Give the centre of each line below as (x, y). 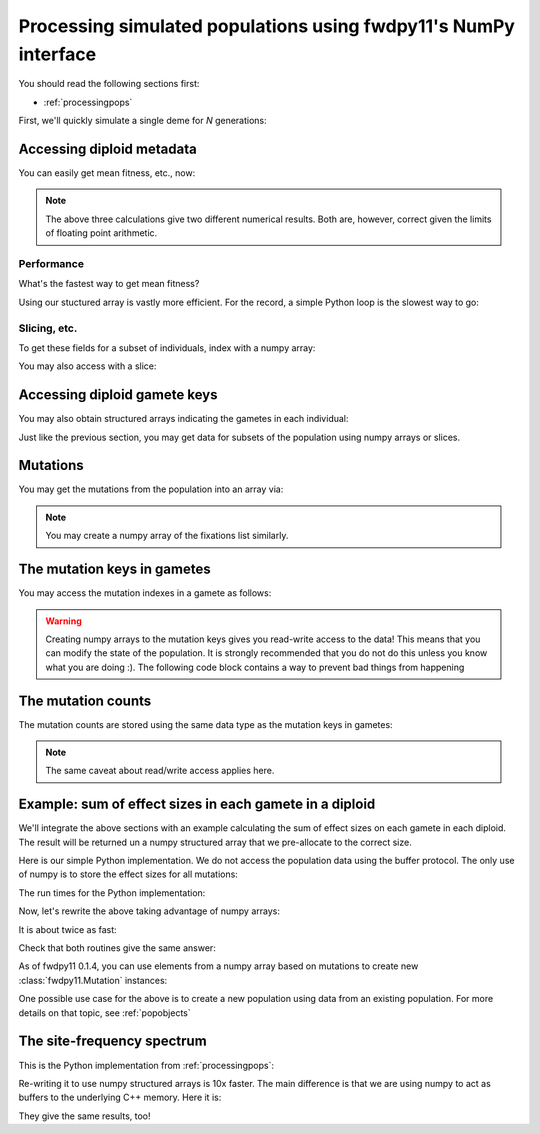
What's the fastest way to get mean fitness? (109, 284)
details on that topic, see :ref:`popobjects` (104, 1012)
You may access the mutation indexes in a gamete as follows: (145, 593)
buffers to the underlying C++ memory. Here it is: (120, 1097)
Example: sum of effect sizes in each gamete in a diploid (197, 804)
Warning (63, 621)
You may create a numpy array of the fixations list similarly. (167, 536)
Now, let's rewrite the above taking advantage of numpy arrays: (149, 911)
